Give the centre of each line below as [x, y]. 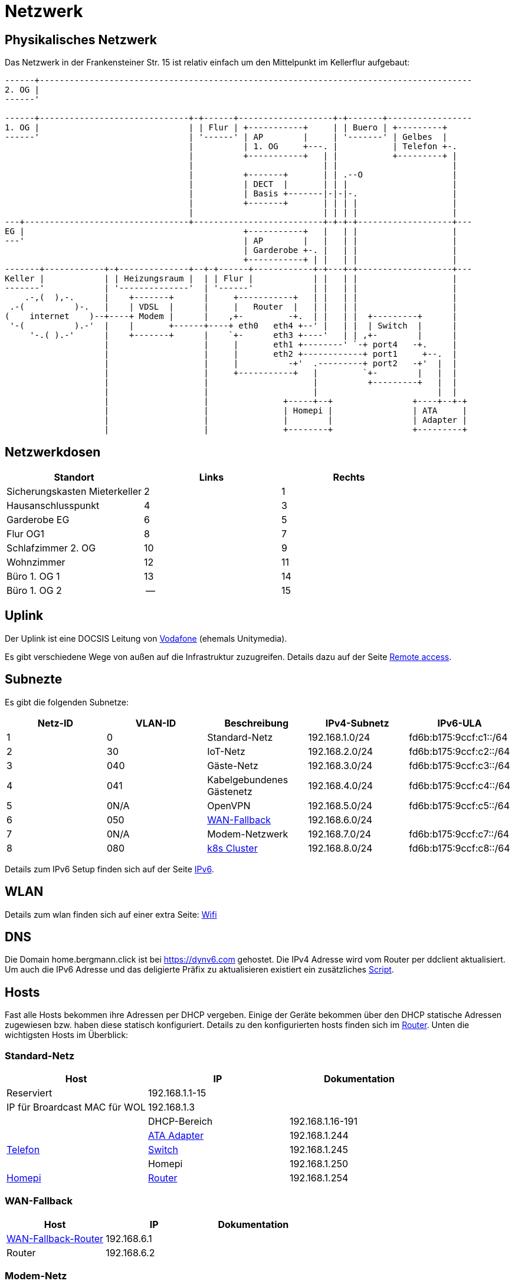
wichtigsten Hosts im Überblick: [67, 1035]
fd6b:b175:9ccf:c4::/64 [460, 785]
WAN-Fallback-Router [55, 1238]
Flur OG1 [25, 534]
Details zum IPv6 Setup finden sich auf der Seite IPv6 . [109, 869]
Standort [74, 477]
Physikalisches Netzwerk [81, 40]
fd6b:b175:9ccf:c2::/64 [460, 751]
